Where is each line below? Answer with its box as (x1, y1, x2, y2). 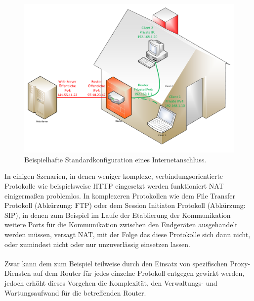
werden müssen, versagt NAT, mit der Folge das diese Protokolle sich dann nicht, (4, 229, 251, 239)
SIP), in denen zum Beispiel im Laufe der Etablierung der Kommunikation (4, 209, 231, 220)
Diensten (4, 268, 31, 278)
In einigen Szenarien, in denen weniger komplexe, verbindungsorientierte (4, 171, 223, 181)
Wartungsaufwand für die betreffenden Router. (4, 287, 146, 298)
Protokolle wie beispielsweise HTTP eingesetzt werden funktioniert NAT (4, 180, 224, 191)
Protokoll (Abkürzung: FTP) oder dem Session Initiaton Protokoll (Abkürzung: (4, 200, 246, 210)
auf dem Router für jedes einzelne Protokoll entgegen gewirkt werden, (33, 268, 245, 278)
